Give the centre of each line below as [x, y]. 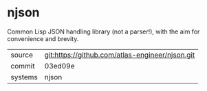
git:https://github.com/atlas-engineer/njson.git [120, 55]
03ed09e [59, 66]
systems [24, 77]
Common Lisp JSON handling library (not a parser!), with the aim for [103, 31]
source [22, 55]
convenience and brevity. [43, 38]
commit [23, 66]
